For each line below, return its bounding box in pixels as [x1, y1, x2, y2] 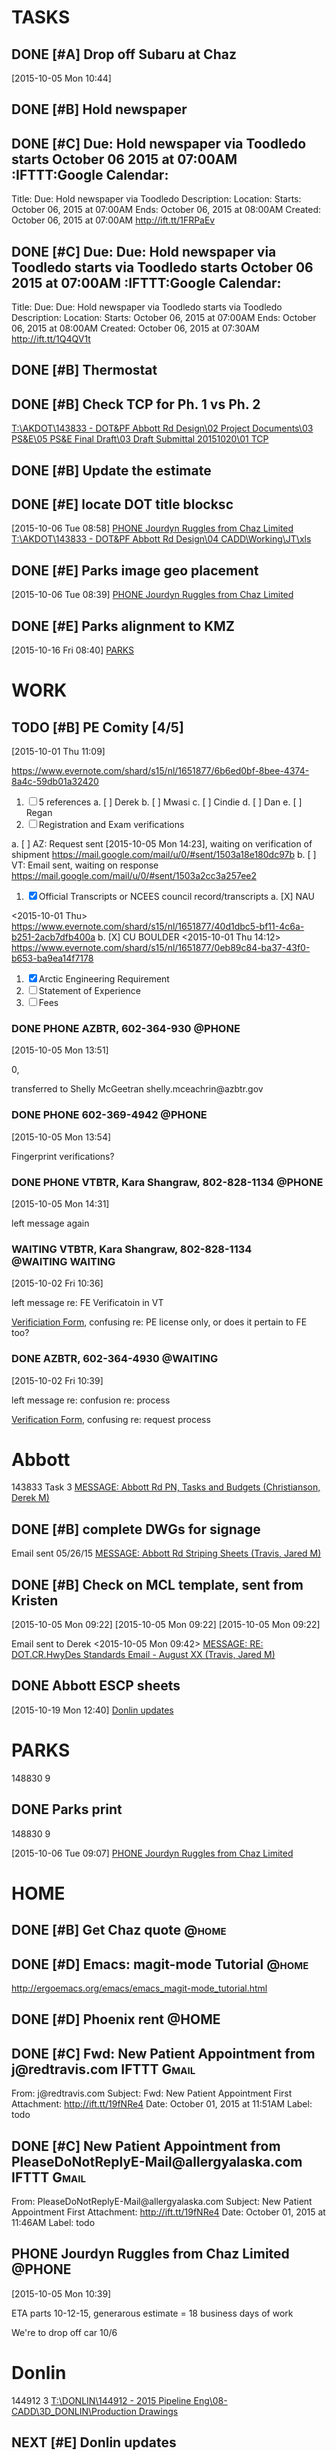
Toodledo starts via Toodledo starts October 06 [11, 259, 314, 276]
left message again [11, 1217, 90, 1229]
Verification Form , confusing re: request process [11, 1413, 211, 1425]
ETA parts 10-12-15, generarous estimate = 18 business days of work [11, 2307, 294, 2319]
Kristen [11, 1592, 59, 1609]
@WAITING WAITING [11, 1254, 116, 1268]
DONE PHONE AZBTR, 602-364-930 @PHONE [11, 1021, 241, 1035]
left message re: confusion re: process [11, 1394, 171, 1406]
